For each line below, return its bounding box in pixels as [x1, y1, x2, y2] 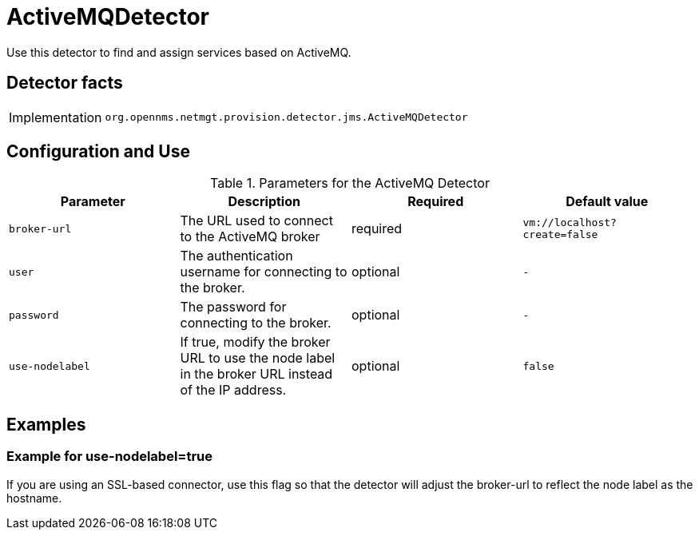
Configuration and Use [6, 141, 190, 162]
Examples [6, 414, 86, 435]
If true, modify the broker [180, 334, 331, 351]
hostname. [6, 490, 62, 505]
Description [228, 193, 300, 210]
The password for [180, 299, 287, 316]
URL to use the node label [180, 350, 336, 367]
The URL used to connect [180, 212, 333, 229]
